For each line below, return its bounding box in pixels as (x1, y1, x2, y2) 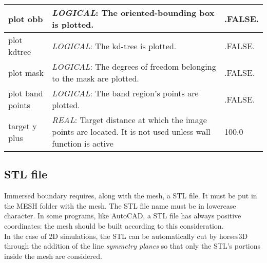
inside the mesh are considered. (4, 250, 102, 261)
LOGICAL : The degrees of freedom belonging (52, 60, 216, 72)
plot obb (8, 12, 43, 25)
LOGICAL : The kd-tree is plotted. (52, 39, 177, 52)
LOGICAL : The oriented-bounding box (52, 7, 215, 18)
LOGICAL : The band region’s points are (52, 87, 199, 99)
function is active (52, 137, 113, 149)
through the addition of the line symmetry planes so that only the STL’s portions (4, 240, 261, 251)
